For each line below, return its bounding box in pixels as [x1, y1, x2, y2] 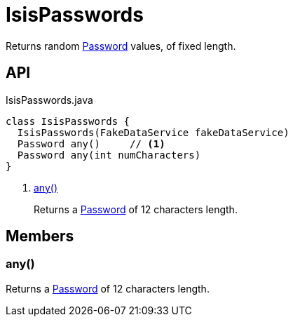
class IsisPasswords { [6, 115, 130, 127]
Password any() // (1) [17, 137, 165, 149]
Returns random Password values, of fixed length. [6, 39, 236, 52]
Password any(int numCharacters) [17, 149, 201, 161]
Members [6, 227, 74, 246]
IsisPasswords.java [6, 93, 93, 106]
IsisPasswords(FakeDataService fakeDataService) [17, 126, 289, 138]
